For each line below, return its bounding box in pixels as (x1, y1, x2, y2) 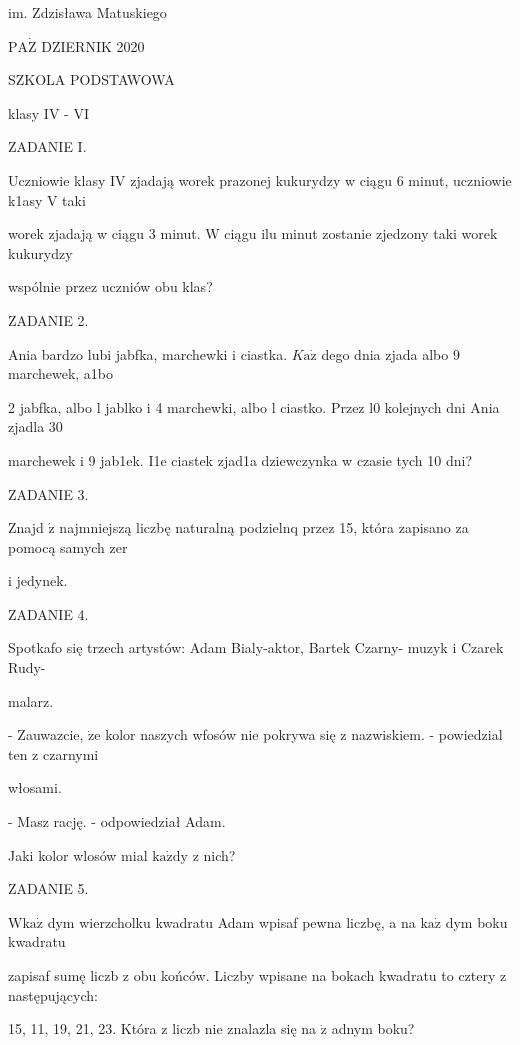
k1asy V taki (8, 189, 86, 210)
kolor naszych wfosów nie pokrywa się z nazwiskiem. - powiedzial (105, 724, 503, 745)
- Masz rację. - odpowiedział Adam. (8, 811, 226, 832)
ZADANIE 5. (8, 878, 89, 899)
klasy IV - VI (8, 102, 89, 123)
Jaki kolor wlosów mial (8, 844, 148, 865)
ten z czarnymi (8, 743, 99, 764)
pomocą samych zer (8, 536, 128, 557)
